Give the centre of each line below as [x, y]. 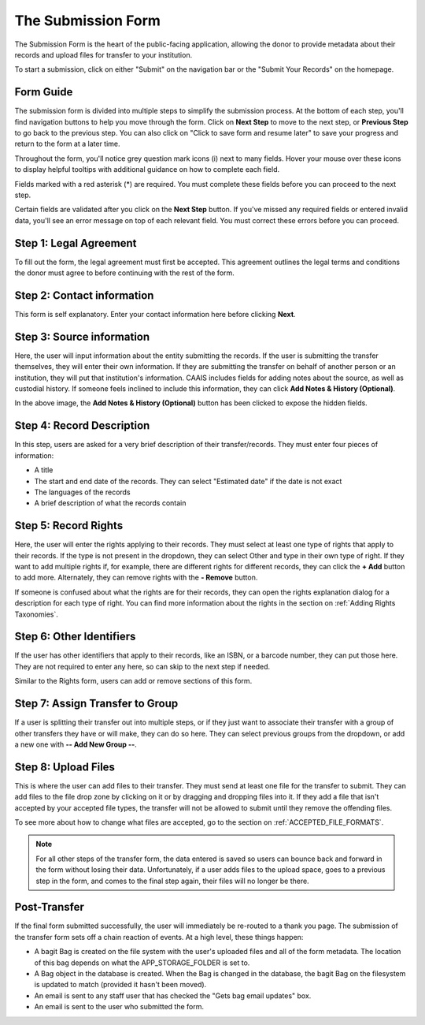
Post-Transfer [49, 907]
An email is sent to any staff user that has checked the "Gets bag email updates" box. [173, 995]
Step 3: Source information [82, 336]
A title [44, 470]
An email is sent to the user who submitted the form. [119, 1007]
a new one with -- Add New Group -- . [76, 744]
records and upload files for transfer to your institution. [103, 54]
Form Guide [44, 92]
